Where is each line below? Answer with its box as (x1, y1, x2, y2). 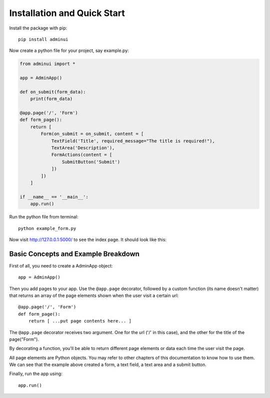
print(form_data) (30, 96, 73, 102)
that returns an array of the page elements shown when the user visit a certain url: (9, 292, 179, 298)
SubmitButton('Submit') (61, 159, 120, 164)
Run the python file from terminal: (9, 214, 78, 220)
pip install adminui (18, 36, 68, 42)
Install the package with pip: (9, 25, 67, 31)
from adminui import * (19, 61, 75, 67)
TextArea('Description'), (51, 145, 115, 150)
